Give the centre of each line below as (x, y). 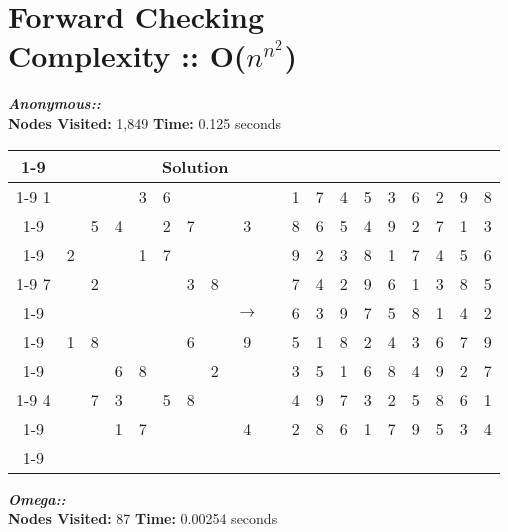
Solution (195, 166)
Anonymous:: (54, 103)
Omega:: (37, 498)
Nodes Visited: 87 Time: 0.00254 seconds (143, 518)
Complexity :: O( (127, 55)
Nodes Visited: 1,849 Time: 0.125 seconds (145, 122)
